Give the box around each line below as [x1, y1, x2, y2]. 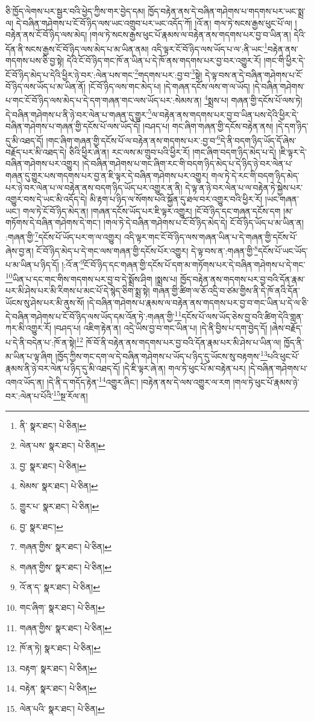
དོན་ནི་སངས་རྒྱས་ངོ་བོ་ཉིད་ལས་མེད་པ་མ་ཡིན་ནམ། [5, 42, 149, 55]
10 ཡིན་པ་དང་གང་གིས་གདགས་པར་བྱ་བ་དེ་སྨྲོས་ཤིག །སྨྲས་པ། [5, 270, 178, 285]
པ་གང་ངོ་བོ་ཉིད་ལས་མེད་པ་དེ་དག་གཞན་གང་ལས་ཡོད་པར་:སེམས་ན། [5, 94, 202, 107]
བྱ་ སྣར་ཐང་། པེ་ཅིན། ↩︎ [19, 459, 86, 472]
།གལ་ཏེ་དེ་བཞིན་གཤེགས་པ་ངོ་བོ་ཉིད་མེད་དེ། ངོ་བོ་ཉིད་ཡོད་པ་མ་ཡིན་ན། [103, 216, 304, 229]
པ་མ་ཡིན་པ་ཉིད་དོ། [5, 258, 59, 271]
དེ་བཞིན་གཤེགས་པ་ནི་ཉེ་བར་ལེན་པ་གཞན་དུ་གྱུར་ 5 [5, 106, 152, 120]
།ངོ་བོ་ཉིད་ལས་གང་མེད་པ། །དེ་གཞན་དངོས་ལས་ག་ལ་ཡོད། [88, 80, 250, 92]
